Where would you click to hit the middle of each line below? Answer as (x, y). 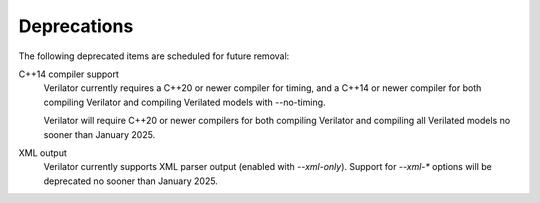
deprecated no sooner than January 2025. (131, 181)
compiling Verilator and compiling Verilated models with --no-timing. (184, 102)
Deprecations (76, 26)
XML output (42, 152)
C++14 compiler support (69, 74)
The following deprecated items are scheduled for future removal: (154, 56)
